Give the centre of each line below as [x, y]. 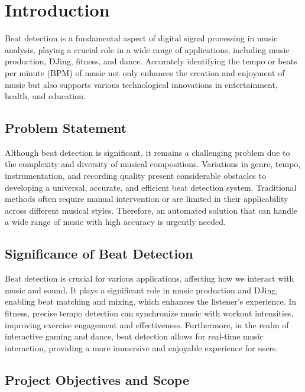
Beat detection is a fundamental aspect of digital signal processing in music [141, 38]
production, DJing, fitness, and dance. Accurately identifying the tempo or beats [151, 61]
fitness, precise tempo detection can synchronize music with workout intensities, [149, 313]
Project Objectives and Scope [97, 379]
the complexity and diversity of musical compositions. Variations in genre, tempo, [153, 164]
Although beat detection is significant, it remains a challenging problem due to [147, 152]
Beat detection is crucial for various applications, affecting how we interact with [150, 278]
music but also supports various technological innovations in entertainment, [141, 84]
